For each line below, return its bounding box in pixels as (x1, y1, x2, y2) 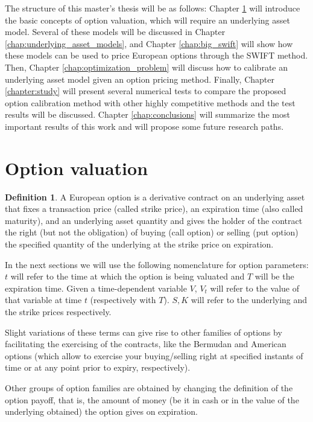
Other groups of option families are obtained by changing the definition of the (5, 381, 293, 394)
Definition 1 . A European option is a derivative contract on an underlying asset (5, 190, 305, 203)
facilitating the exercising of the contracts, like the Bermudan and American (5, 337, 286, 350)
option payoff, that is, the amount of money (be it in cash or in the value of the (5, 393, 299, 406)
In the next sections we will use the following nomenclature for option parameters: (5, 258, 309, 270)
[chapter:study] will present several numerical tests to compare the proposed (5, 85, 286, 97)
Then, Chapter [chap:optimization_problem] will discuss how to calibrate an (5, 60, 288, 73)
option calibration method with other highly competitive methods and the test (5, 96, 296, 109)
